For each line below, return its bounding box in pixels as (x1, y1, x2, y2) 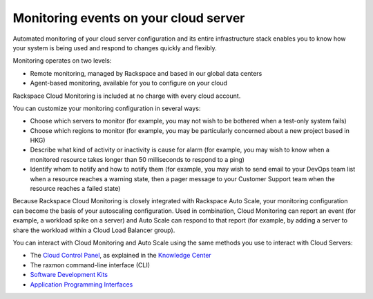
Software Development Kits (30, 271, 108, 279)
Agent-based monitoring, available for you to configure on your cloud (30, 79, 228, 87)
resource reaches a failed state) (30, 185, 121, 193)
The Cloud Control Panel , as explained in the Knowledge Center (30, 251, 212, 260)
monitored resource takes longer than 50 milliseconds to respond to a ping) (30, 155, 245, 163)
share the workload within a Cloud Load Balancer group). (12, 226, 175, 234)
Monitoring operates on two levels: (12, 56, 112, 65)
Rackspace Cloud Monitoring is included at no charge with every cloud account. (12, 92, 241, 100)
